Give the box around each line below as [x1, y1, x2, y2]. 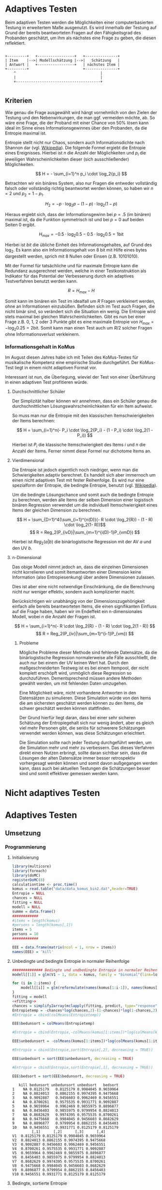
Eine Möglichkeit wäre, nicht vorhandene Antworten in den [19, 690, 136, 696]
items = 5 [12, 927, 32, 932]
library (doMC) [12, 873, 41, 878]
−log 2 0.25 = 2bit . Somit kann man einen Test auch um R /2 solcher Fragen [5, 325, 152, 332]
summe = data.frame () [12, 909, 56, 914]
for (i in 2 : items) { [12, 981, 56, 986]
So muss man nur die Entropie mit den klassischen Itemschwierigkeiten [12, 413, 154, 418]
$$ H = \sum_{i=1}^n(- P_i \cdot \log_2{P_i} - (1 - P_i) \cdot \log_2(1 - [16, 427, 153, 433]
